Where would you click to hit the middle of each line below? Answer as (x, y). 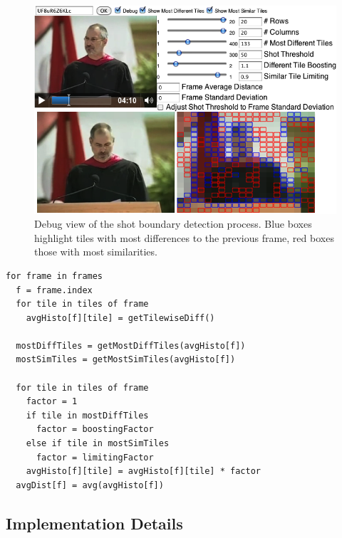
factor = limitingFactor (95, 457)
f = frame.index (54, 290)
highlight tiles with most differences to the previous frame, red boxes (184, 237)
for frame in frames (55, 276)
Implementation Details (94, 523)
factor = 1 (52, 402)
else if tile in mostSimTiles (98, 444)
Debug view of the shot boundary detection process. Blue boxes (173, 224)
